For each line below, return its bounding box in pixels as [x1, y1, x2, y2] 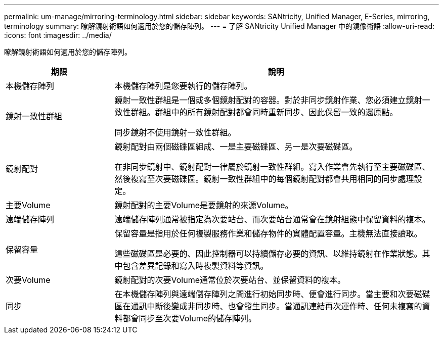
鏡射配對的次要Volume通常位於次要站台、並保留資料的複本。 [114, 275, 346, 285]
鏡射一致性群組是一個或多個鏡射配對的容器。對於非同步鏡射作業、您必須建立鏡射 [114, 95, 422, 105]
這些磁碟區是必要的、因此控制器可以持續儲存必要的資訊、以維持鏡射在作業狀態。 [114, 249, 422, 259]
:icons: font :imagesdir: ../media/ [4, 31, 112, 39]
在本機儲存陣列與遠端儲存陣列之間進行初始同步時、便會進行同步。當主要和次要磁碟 [114, 289, 430, 299]
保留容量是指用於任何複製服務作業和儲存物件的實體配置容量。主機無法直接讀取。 [114, 228, 422, 238]
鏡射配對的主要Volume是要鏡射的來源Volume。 [114, 200, 293, 210]
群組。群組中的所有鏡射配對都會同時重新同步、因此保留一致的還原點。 [130, 107, 398, 117]
